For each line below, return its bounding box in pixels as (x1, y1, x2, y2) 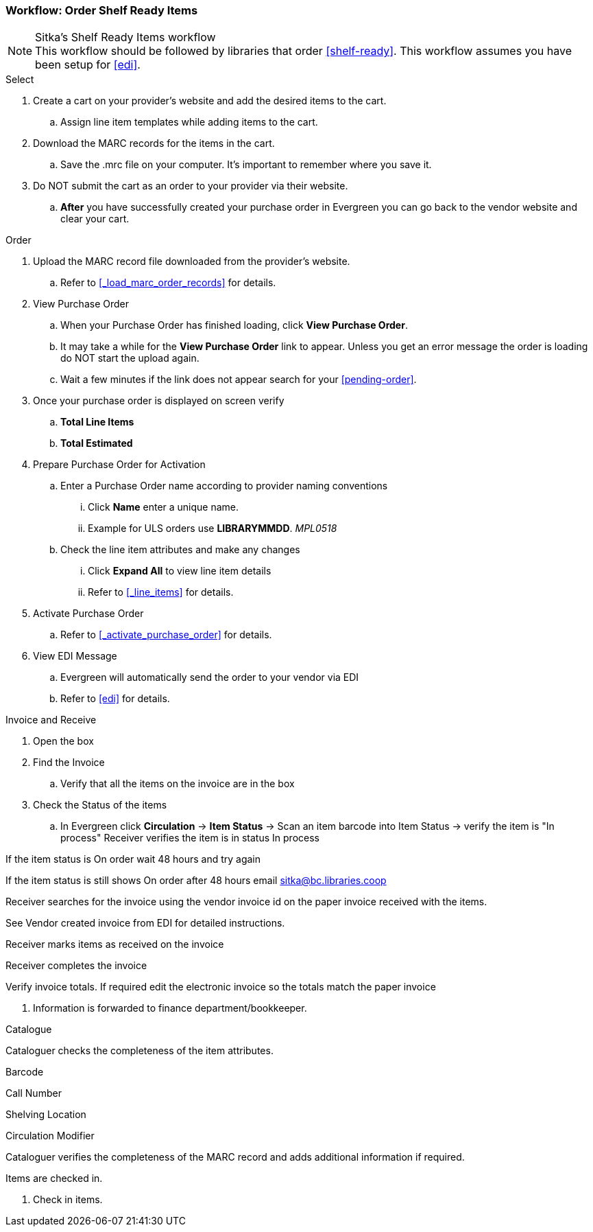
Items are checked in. (5, 1172, 103, 1185)
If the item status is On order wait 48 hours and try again (5, 853, 261, 865)
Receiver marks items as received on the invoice (5, 938, 224, 951)
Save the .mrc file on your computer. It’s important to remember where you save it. (60, 159, 432, 171)
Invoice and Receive (5, 714, 97, 726)
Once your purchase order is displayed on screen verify (33, 395, 285, 407)
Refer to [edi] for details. (60, 693, 170, 705)
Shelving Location (5, 1108, 86, 1121)
